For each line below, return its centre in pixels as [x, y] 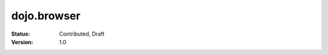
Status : [21, 34]
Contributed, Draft [82, 34]
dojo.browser [46, 16]
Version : [22, 42]
